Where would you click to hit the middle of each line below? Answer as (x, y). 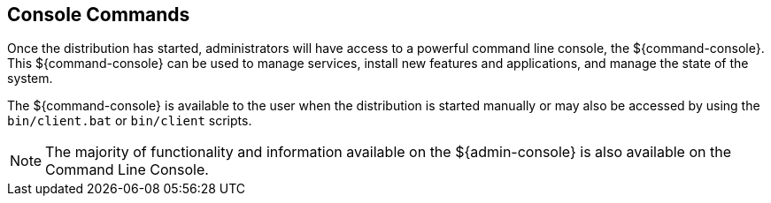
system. (30, 79)
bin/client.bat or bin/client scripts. (130, 121)
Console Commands (99, 15)
